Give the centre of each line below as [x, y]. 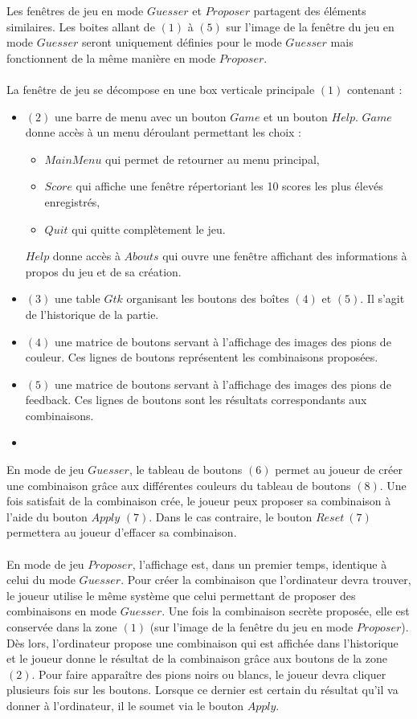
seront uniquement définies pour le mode [182, 42]
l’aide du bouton [47, 516]
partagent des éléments [310, 10]
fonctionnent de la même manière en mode [111, 57]
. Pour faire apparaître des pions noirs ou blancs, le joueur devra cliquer [209, 674]
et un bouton [296, 116]
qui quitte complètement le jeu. [149, 229]
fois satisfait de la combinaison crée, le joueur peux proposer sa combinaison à [199, 501]
